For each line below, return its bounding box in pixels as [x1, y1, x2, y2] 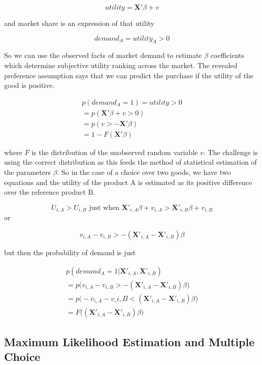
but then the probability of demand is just [4, 247, 136, 257]
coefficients [210, 50, 245, 60]
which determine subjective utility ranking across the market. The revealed [4, 59, 238, 70]
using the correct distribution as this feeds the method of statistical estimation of [4, 157, 257, 167]
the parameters [4, 167, 51, 177]
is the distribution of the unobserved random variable [31, 146, 198, 157]
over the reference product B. [4, 187, 95, 197]
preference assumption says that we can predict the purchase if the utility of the [4, 70, 253, 80]
